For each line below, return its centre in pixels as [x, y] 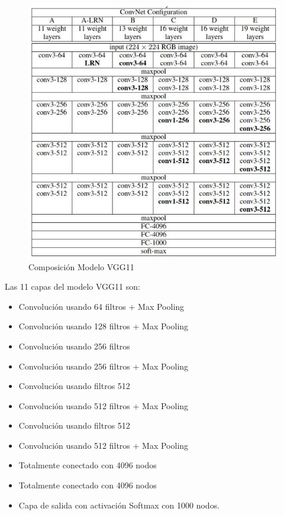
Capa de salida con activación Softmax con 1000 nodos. [119, 505]
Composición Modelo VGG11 [81, 266]
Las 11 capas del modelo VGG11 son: [72, 286]
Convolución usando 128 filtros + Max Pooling [104, 326]
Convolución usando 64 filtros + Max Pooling [101, 306]
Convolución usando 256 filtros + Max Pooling [104, 366]
